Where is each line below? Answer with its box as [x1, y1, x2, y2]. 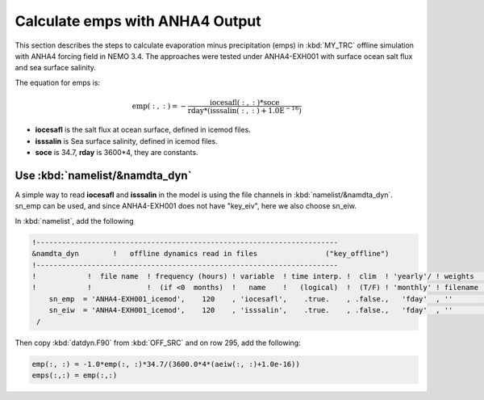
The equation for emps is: [15, 78, 101, 87]
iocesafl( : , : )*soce [210, 98, 280, 107]
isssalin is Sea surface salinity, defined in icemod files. [35, 136, 218, 145]
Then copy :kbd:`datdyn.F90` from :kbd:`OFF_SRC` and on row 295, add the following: [15, 338, 302, 347]
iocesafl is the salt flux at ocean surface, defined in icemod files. [35, 125, 252, 135]
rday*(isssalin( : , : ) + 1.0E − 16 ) [187, 104, 302, 115]
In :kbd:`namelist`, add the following [15, 216, 134, 225]
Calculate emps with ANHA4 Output [15, 12, 261, 30]
